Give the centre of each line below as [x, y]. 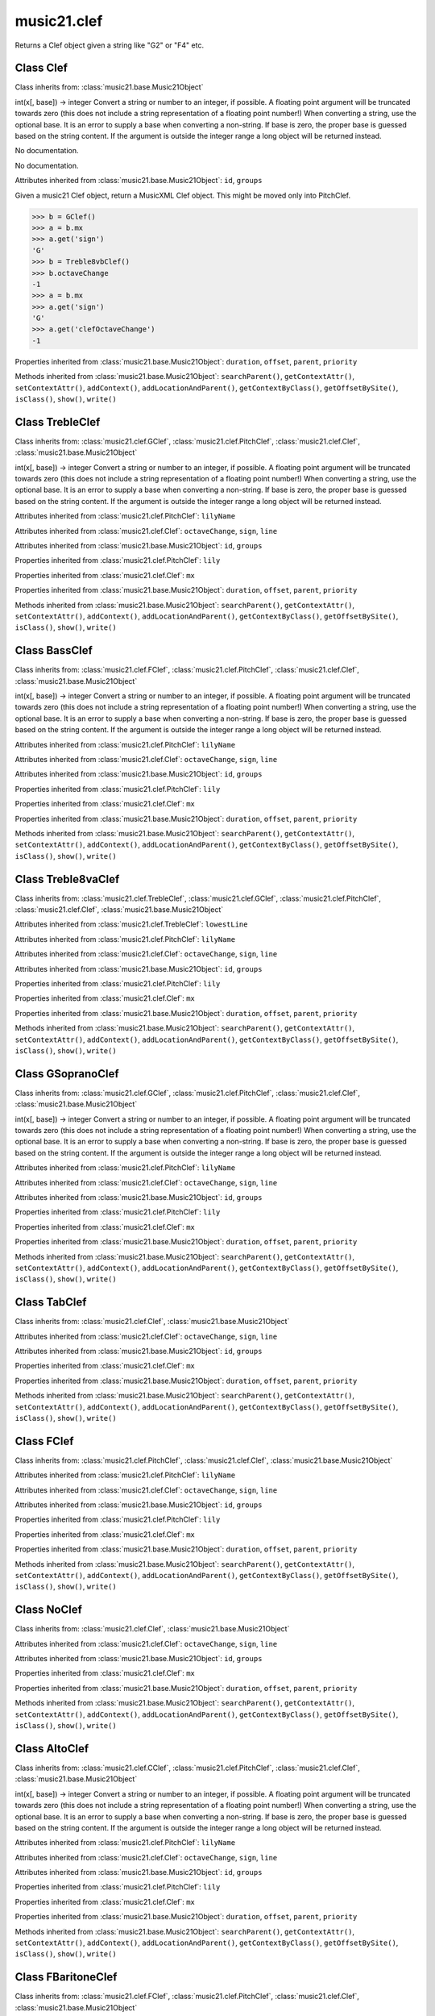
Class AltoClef [52, 1749]
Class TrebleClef [58, 422]
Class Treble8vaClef [67, 879]
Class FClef [44, 1441]
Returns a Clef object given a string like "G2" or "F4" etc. [110, 45]
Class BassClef [54, 650]
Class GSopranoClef [67, 1074]
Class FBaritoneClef [66, 1977]
